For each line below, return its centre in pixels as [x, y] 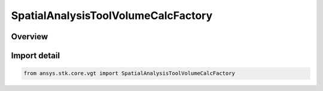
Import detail [35, 56]
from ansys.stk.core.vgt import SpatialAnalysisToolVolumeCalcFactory [129, 73]
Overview [30, 37]
